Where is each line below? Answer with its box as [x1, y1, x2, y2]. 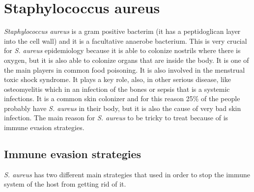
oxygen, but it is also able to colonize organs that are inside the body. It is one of [4, 55, 249, 65]
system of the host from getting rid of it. [4, 179, 126, 189]
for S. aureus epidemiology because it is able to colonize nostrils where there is [4, 45, 241, 55]
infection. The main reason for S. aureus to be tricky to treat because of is [4, 112, 228, 123]
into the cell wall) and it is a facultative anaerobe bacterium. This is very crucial [4, 35, 247, 46]
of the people [201, 93, 240, 104]
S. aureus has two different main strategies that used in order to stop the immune [4, 169, 250, 179]
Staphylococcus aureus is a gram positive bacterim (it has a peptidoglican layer [4, 26, 241, 36]
